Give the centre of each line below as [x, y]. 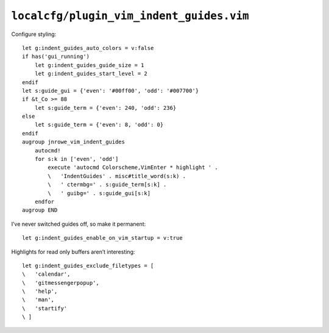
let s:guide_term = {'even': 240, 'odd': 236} [105, 108]
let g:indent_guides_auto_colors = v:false [88, 48]
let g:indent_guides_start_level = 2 [91, 74]
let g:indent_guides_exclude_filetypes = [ [88, 266]
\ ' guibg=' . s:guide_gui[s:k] [99, 193]
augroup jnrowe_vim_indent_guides [73, 142]
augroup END [40, 210]
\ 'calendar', [46, 274]
